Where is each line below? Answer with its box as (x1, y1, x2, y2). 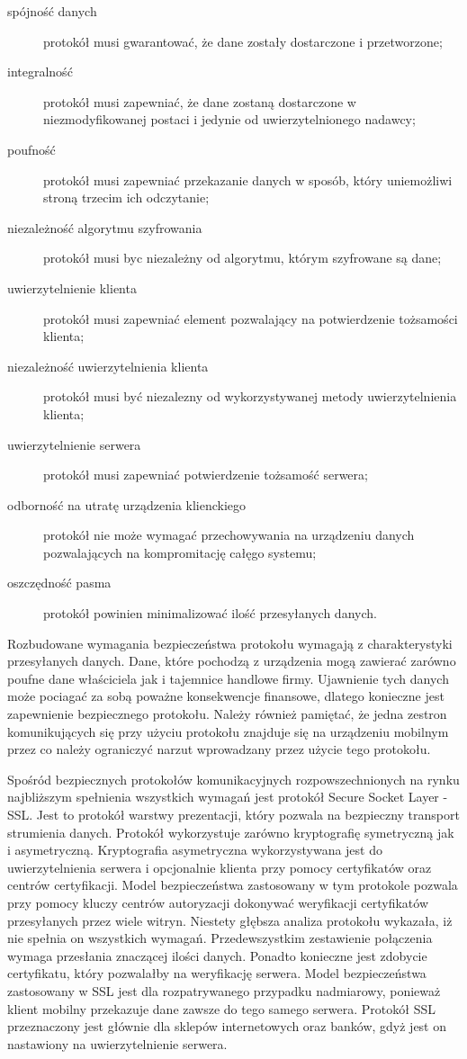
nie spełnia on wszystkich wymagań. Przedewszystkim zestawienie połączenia (7, 929, 433, 947)
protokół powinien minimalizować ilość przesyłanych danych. (43, 604, 377, 623)
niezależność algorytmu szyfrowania (7, 218, 202, 237)
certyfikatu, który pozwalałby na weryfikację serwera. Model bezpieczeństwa (7, 964, 427, 983)
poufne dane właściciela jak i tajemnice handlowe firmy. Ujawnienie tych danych (7, 669, 449, 687)
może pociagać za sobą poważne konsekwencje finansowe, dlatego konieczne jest (7, 687, 445, 705)
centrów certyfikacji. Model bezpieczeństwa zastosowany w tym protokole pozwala (7, 875, 458, 894)
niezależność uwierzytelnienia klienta (7, 356, 209, 375)
